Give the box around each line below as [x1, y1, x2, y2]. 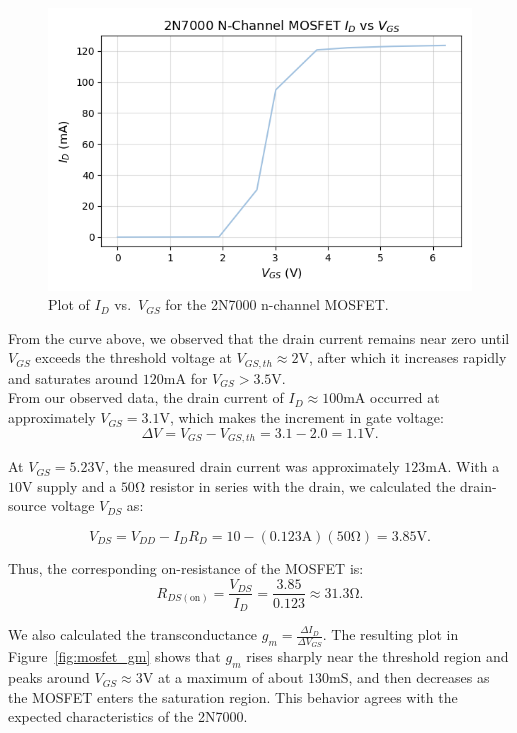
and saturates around [8, 367, 139, 388]
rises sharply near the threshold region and [246, 646, 509, 667]
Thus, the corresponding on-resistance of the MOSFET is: [8, 557, 364, 578]
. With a [447, 456, 500, 477]
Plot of [48, 294, 90, 315]
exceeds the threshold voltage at [35, 347, 232, 368]
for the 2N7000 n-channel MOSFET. [165, 294, 389, 315]
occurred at [370, 387, 440, 408]
